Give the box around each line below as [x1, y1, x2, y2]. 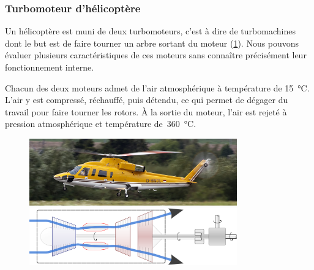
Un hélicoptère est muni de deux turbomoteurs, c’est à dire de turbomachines [5, 25, 296, 37]
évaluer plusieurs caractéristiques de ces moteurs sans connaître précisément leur [5, 48, 307, 61]
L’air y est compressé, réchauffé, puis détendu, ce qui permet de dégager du [5, 93, 288, 106]
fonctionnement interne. [5, 61, 94, 73]
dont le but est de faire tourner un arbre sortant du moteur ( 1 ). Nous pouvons [5, 36, 299, 49]
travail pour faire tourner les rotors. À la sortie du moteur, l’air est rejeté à [5, 105, 287, 118]
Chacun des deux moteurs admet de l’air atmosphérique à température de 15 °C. [5, 81, 310, 94]
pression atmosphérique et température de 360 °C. [5, 117, 196, 130]
